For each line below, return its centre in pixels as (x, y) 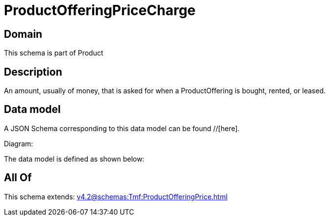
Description (33, 72)
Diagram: (19, 143)
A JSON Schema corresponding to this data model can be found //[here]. (122, 128)
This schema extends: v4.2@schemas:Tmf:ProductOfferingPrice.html (116, 196)
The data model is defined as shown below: (74, 159)
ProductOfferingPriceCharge (100, 10)
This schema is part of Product (54, 53)
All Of (18, 178)
